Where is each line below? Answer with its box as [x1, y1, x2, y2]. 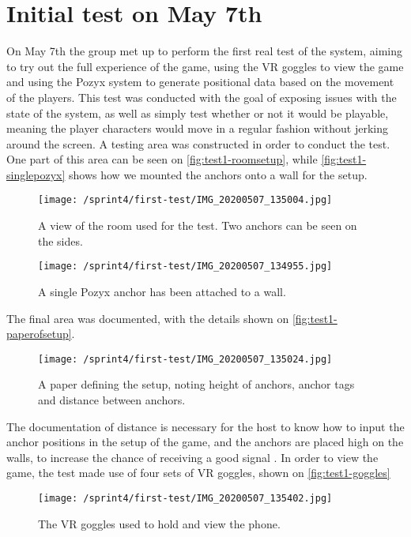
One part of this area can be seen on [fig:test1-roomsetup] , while [6, 151, 318, 167]
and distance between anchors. [38, 392, 186, 407]
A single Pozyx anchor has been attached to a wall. [38, 283, 286, 299]
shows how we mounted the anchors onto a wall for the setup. [69, 166, 368, 182]
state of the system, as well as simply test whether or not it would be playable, [6, 104, 389, 121]
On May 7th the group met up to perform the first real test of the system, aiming [6, 43, 402, 59]
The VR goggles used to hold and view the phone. [38, 515, 281, 531]
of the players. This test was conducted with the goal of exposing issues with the [6, 88, 397, 105]
